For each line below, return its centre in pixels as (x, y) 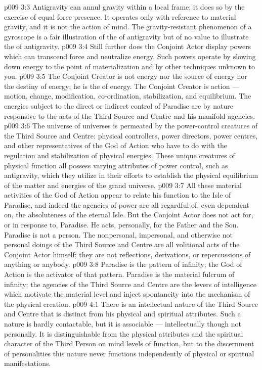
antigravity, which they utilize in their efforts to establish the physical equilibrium (131, 175)
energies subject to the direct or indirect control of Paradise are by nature (119, 105)
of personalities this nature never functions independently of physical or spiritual (129, 353)
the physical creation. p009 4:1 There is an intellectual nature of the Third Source (131, 304)
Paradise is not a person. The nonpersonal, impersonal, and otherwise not (118, 234)
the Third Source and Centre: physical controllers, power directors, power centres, (131, 135)
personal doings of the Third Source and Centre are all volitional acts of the (122, 244)
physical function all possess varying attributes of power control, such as (116, 165)
